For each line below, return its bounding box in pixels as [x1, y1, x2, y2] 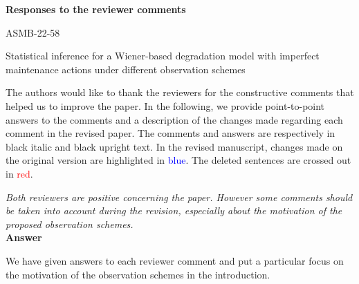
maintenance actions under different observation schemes [6, 61, 246, 76]
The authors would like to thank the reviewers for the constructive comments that [6, 85, 354, 100]
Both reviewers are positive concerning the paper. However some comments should [6, 189, 353, 204]
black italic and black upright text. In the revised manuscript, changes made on [6, 139, 343, 153]
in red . [6, 166, 33, 180]
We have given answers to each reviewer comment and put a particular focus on [6, 253, 344, 267]
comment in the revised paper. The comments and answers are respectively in [6, 126, 335, 140]
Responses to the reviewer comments [6, 2, 186, 16]
